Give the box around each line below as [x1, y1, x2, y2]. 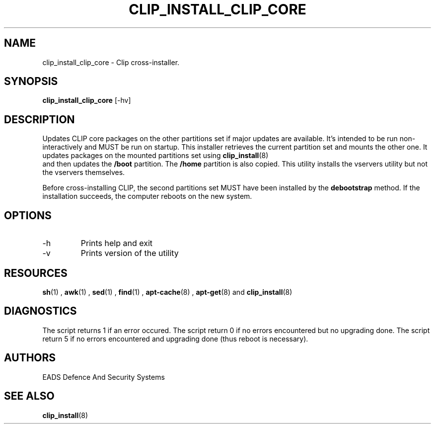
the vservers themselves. [42, 168, 125, 177]
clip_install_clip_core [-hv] [42, 96, 131, 105]
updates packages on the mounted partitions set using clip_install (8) [42, 151, 269, 160]
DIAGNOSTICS [4, 305, 77, 318]
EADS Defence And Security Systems [42, 372, 165, 381]
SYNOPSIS [4, 75, 58, 88]
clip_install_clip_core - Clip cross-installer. [42, 58, 180, 67]
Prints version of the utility [80, 248, 179, 258]
